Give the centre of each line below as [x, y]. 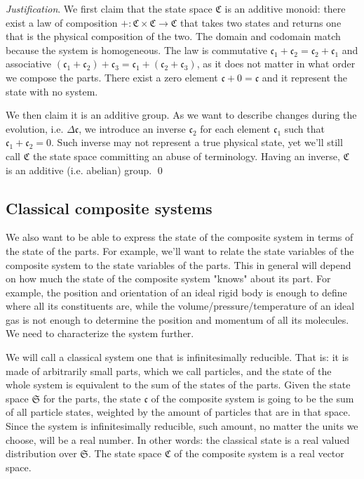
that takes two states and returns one [261, 22]
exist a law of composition [62, 22]
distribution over [41, 453]
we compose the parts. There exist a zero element [112, 77]
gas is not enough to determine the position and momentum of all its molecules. [177, 319]
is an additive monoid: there [285, 8]
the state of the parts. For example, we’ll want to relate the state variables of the [180, 250]
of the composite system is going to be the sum [252, 398]
